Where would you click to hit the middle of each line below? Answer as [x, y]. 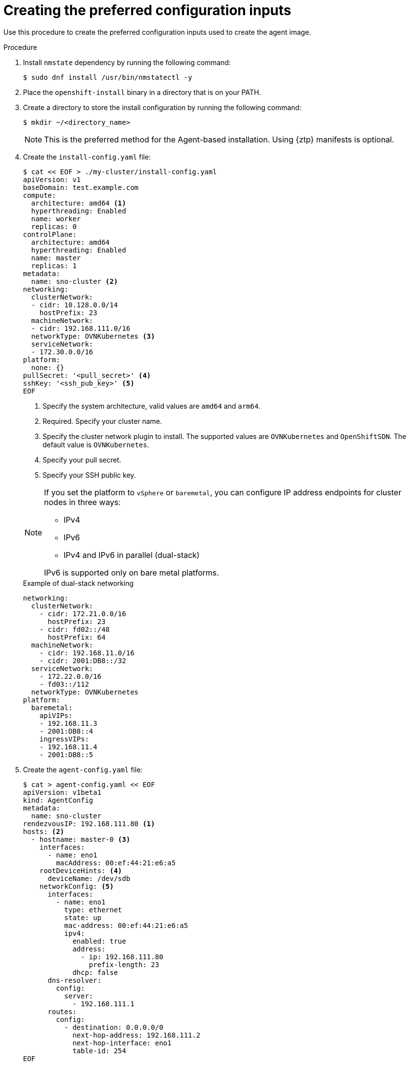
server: [79, 996]
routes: [62, 1011]
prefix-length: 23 [124, 964]
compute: [40, 195]
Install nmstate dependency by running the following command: [127, 62]
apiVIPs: [56, 715]
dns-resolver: [75, 980]
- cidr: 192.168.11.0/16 [87, 653]
